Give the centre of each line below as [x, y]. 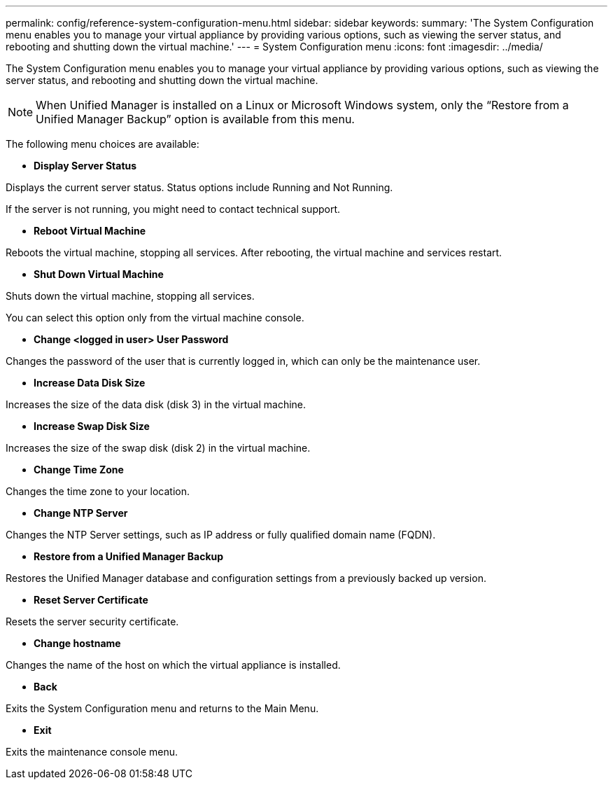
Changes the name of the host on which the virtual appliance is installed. [173, 665]
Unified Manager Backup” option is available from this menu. [195, 119]
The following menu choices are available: [103, 144]
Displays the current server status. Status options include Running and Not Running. [199, 187]
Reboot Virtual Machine [90, 231]
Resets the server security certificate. [92, 621]
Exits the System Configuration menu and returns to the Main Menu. [162, 708]
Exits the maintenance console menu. [92, 752]
